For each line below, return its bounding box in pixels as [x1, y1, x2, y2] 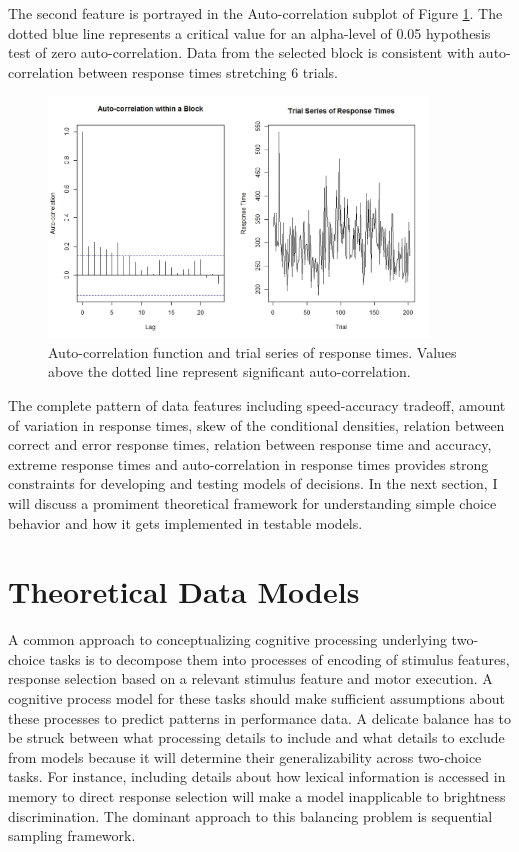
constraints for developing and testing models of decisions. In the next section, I [8, 473, 498, 494]
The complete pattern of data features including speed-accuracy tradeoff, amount [8, 395, 506, 415]
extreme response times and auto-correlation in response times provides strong [8, 453, 489, 474]
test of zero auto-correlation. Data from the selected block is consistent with [8, 42, 475, 63]
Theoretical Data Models [8, 571, 360, 612]
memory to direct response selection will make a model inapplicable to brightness [8, 786, 506, 807]
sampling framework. [8, 825, 136, 846]
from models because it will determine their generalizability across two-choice [8, 746, 482, 767]
